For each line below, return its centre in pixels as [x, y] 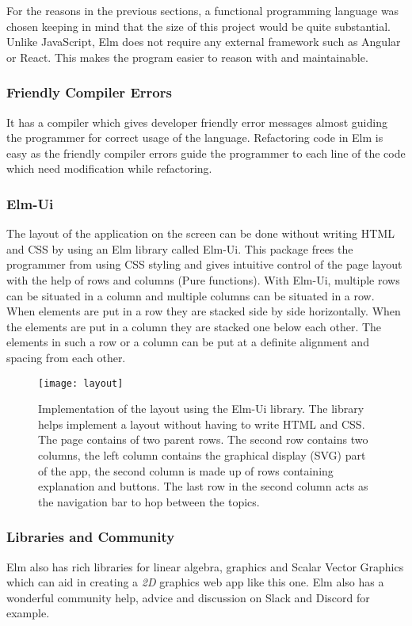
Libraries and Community [91, 537]
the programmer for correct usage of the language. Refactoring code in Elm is [195, 137]
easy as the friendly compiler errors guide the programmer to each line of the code [206, 153]
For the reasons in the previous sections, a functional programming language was [203, 10]
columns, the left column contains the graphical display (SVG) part [202, 454]
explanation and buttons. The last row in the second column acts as [203, 486]
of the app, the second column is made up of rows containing [186, 470]
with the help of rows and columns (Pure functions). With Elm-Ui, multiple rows [203, 279]
